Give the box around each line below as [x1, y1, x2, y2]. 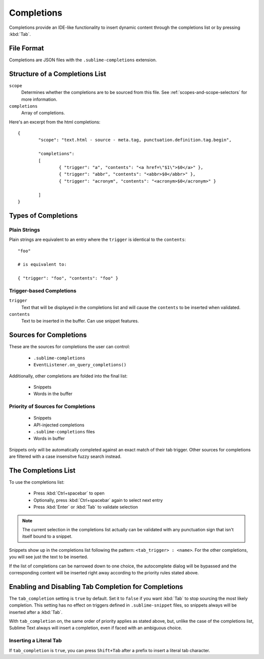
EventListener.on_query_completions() [33, 362, 127, 368]
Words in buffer [33, 436, 65, 442]
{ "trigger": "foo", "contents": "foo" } [18, 276, 118, 281]
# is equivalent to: [18, 262, 67, 267]
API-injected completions [33, 422, 85, 428]
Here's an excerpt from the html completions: [9, 119, 101, 125]
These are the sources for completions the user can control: [9, 344, 130, 350]
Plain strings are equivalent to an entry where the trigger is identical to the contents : [9, 236, 186, 242]
